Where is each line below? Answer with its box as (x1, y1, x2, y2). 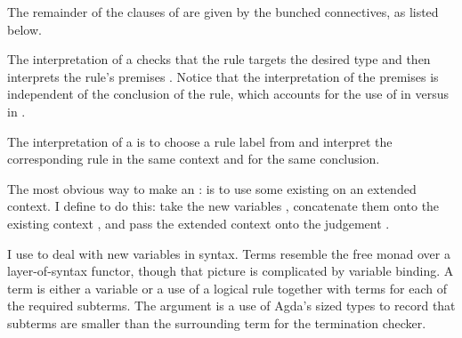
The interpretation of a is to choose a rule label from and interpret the (7, 132, 393, 150)
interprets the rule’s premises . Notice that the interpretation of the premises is (7, 67, 439, 85)
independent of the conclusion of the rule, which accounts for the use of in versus (7, 84, 449, 103)
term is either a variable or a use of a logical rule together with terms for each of (7, 278, 447, 297)
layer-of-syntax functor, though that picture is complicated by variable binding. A (7, 262, 454, 280)
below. (7, 20, 42, 38)
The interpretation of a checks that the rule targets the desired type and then (7, 50, 431, 68)
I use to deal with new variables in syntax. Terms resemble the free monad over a (7, 244, 450, 262)
